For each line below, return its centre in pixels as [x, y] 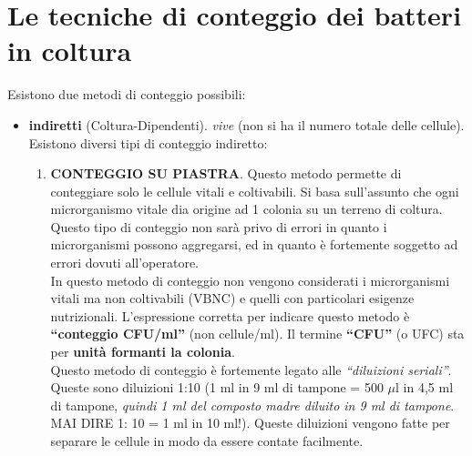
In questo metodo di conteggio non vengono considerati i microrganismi [250, 280]
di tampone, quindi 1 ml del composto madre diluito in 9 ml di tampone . [252, 405]
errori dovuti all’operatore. [124, 263]
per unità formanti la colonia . [143, 352]
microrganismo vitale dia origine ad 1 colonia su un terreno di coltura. [246, 209]
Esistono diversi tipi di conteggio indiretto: [148, 142]
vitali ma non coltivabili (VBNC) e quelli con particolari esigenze [232, 298]
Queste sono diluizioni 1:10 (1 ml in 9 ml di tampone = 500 [217, 387]
